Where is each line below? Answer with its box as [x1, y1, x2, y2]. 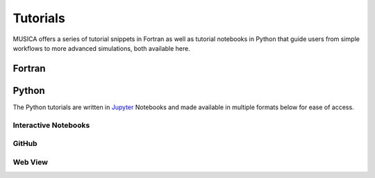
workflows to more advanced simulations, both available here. [12, 44, 190, 52]
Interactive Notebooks [12, 120, 90, 130]
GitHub [12, 139, 37, 149]
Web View [12, 157, 49, 167]
